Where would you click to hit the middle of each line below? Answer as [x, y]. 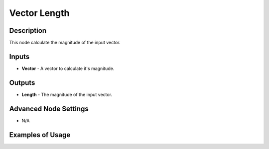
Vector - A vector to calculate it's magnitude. [68, 68]
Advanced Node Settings [49, 109]
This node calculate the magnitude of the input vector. [65, 43]
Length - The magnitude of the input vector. [67, 94]
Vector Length [39, 13]
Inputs [19, 56]
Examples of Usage [40, 135]
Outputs [22, 83]
